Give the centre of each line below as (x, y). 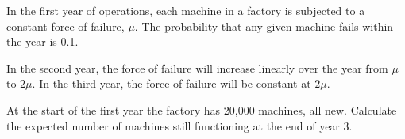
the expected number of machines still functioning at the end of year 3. (179, 125)
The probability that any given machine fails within (268, 26)
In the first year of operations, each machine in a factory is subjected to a (186, 10)
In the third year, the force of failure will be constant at (175, 83)
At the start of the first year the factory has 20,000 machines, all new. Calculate (202, 109)
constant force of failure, (66, 26)
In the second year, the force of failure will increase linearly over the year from (197, 68)
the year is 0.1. (42, 41)
